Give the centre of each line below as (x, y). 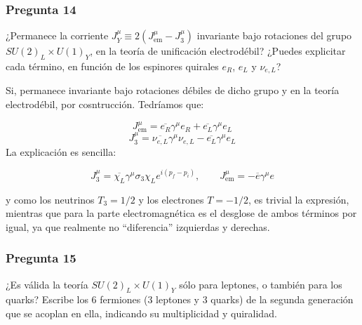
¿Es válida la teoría (47, 284)
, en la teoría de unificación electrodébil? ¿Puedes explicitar (218, 51)
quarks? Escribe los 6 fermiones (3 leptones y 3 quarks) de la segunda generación (180, 299)
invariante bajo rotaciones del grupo (274, 35)
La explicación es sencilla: (61, 151)
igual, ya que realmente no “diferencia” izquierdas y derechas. (138, 226)
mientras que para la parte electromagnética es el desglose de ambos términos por (181, 213)
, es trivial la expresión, (299, 199)
